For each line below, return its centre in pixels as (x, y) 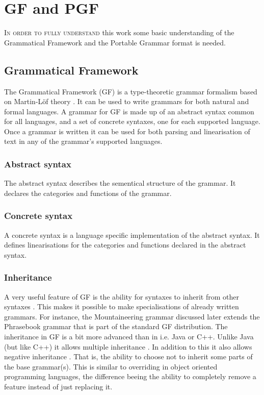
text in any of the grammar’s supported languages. (83, 141)
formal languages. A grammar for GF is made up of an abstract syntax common (129, 111)
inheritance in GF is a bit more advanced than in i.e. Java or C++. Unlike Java (129, 337)
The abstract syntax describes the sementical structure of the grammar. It (120, 183)
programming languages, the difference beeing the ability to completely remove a (130, 376)
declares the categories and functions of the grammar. (88, 193)
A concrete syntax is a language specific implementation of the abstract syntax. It (132, 234)
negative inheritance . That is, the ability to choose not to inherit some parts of (128, 356)
